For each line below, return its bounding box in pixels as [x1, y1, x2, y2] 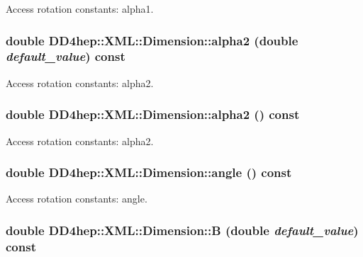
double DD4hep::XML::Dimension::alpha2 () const [6, 105, 300, 123]
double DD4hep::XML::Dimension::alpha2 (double [6, 31, 298, 49]
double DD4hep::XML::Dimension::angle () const [6, 164, 292, 181]
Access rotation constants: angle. [6, 191, 147, 206]
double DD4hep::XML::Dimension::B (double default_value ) [6, 221, 359, 239]
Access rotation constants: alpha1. [6, 1, 154, 16]
